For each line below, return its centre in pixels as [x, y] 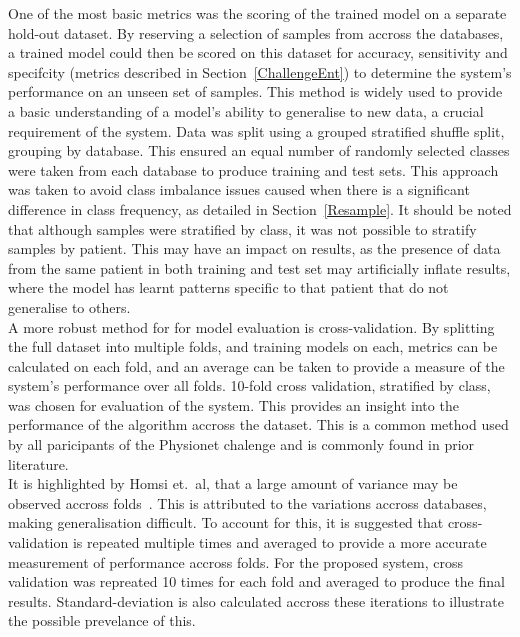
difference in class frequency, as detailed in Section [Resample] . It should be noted [260, 208]
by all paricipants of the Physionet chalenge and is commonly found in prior [241, 444]
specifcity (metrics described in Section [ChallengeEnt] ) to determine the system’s [260, 71]
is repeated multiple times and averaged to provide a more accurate [279, 542]
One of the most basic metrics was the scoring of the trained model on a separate [257, 13]
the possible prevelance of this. [102, 620]
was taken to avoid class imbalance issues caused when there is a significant [239, 189]
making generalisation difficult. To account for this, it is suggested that [226, 522]
